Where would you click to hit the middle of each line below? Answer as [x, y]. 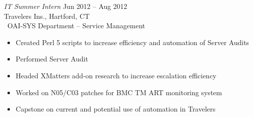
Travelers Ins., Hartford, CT [47, 16]
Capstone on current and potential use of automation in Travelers [116, 109]
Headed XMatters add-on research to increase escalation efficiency [116, 75]
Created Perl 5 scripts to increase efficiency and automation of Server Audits [132, 42]
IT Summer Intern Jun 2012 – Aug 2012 [66, 6]
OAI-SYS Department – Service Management [76, 26]
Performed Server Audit [52, 59]
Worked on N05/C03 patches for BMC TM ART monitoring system [119, 92]
